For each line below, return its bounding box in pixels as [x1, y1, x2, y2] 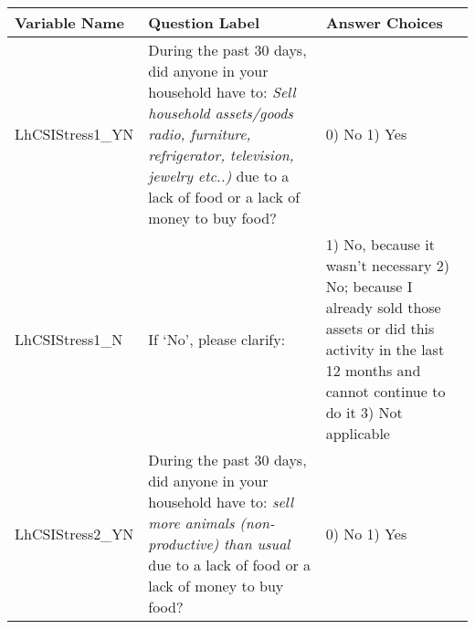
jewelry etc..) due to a [148, 165, 290, 186]
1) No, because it [325, 234, 435, 255]
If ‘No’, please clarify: [148, 328, 286, 350]
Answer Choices [325, 12, 443, 33]
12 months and [325, 360, 421, 381]
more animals [148, 512, 235, 533]
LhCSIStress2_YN [15, 522, 134, 544]
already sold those [325, 297, 441, 318]
